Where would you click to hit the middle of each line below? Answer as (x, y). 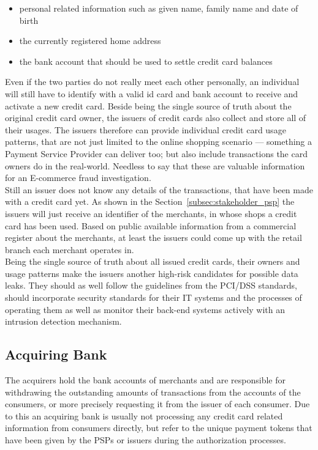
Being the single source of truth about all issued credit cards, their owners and (153, 261)
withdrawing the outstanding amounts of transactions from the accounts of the (153, 392)
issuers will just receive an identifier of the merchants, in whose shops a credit (151, 213)
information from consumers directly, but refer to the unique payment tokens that (159, 428)
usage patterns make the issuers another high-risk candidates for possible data (152, 273)
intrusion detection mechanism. (63, 321)
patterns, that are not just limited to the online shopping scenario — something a (159, 142)
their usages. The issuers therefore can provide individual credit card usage (146, 129)
